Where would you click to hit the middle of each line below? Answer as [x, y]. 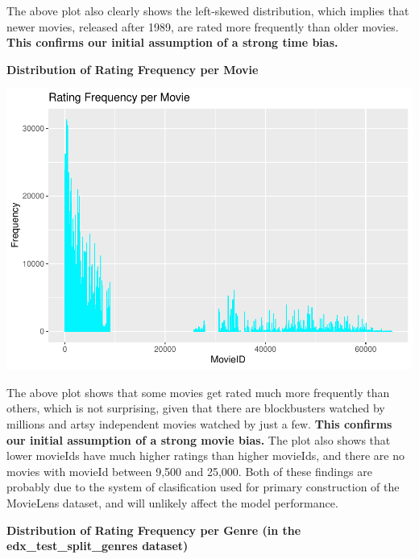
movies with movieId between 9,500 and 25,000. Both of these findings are [189, 471]
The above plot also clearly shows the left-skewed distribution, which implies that [208, 10]
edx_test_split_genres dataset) [97, 546]
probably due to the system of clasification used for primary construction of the [203, 487]
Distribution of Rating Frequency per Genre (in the [154, 530]
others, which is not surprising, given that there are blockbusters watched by [196, 408]
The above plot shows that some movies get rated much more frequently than [198, 392]
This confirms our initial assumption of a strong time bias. [172, 42]
